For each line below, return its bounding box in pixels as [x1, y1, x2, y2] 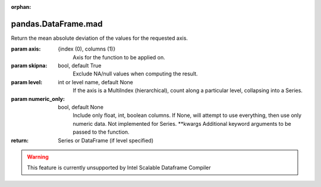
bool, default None [58, 104, 104, 111]
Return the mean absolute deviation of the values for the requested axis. [11, 34, 188, 42]
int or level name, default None [58, 78, 134, 85]
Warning [27, 153, 49, 160]
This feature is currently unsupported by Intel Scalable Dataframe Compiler [27, 164, 211, 172]
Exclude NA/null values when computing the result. [73, 70, 199, 77]
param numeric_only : [11, 95, 65, 102]
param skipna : [11, 62, 48, 69]
